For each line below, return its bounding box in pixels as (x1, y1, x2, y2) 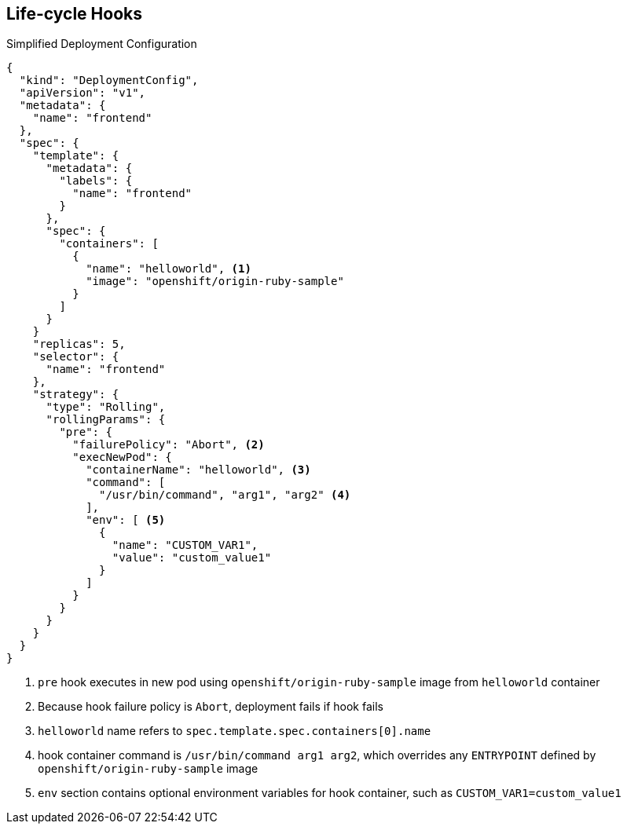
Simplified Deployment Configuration (6, 37, 197, 51)
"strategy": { (32, 388, 119, 401)
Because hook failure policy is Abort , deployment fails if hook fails (38, 700, 383, 714)
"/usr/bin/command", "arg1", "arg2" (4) (99, 488, 351, 502)
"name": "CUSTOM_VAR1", (112, 539, 258, 552)
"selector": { (32, 350, 119, 364)
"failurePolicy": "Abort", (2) (72, 438, 265, 452)
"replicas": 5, (32, 338, 126, 351)
